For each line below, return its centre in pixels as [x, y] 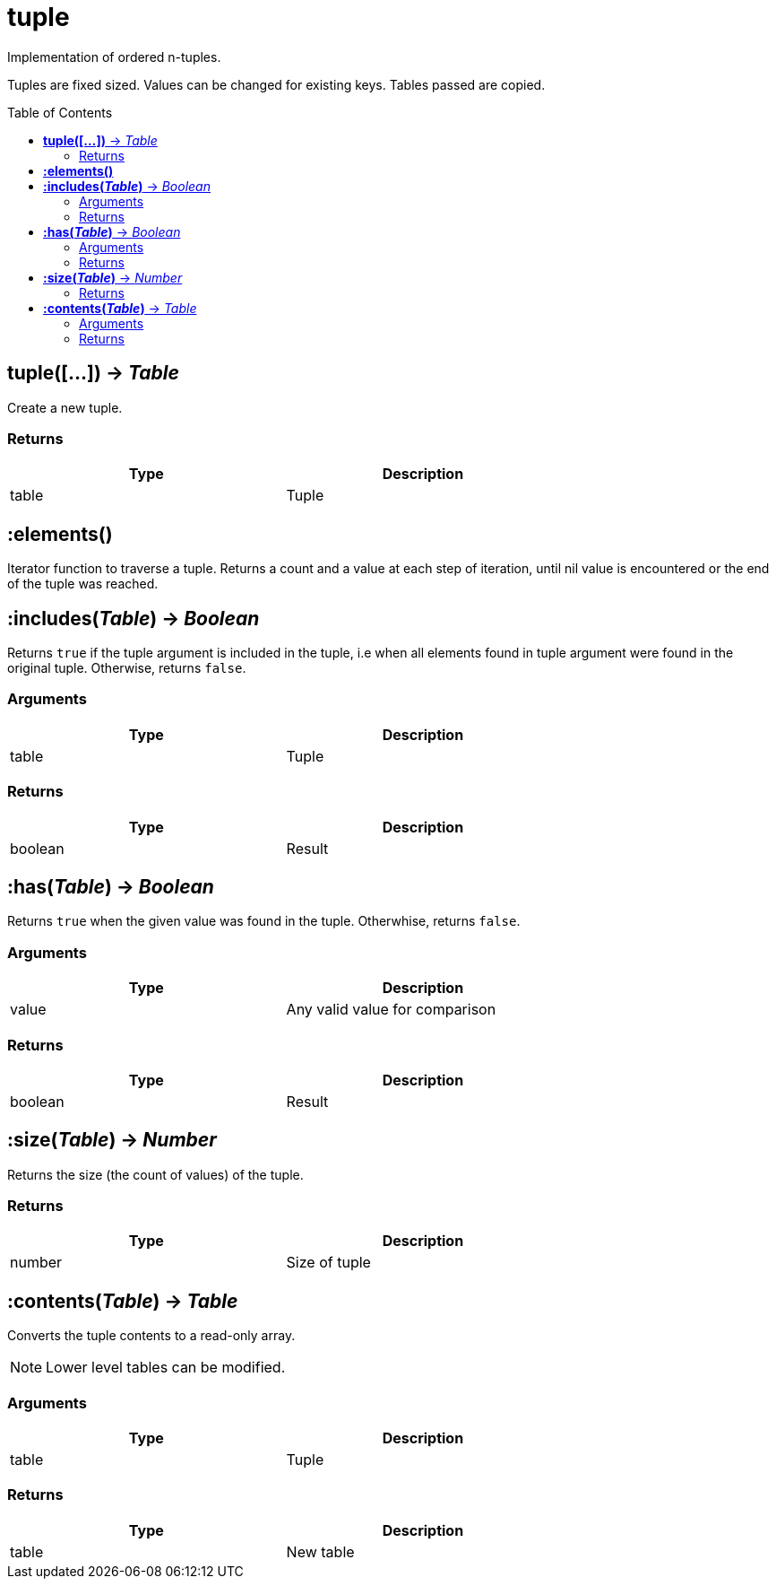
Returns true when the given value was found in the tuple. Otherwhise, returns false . [264, 921]
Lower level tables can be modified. [166, 1368]
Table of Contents [60, 112]
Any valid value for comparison [391, 1010]
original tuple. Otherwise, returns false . [127, 668]
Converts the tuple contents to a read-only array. [151, 1336]
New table [320, 1551]
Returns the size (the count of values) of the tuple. [155, 1174]
